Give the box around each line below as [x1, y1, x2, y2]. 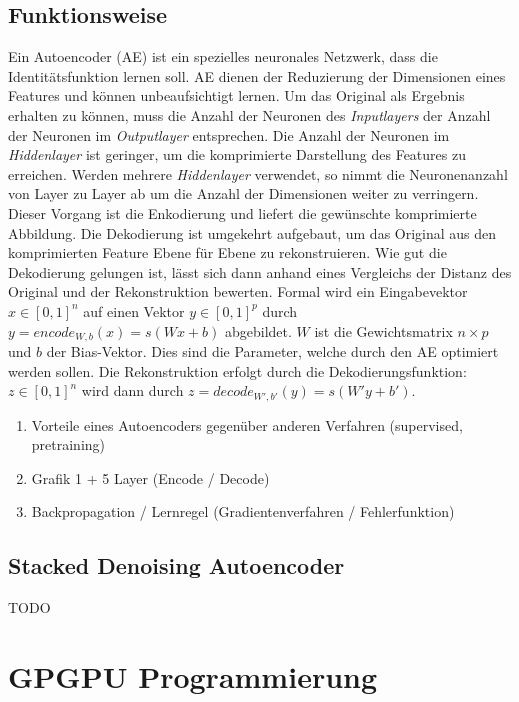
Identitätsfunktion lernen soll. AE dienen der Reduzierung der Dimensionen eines [8, 65, 506, 86]
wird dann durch [81, 380, 184, 401]
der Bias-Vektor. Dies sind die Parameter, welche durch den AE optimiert [46, 340, 499, 361]
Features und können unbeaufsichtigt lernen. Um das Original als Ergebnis [8, 85, 465, 106]
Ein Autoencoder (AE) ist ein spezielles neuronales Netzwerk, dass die [8, 46, 438, 67]
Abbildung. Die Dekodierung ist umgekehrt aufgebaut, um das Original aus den [8, 222, 497, 243]
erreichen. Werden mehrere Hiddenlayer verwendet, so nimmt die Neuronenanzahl [8, 163, 508, 184]
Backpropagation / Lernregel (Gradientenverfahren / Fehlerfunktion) [31, 501, 455, 522]
